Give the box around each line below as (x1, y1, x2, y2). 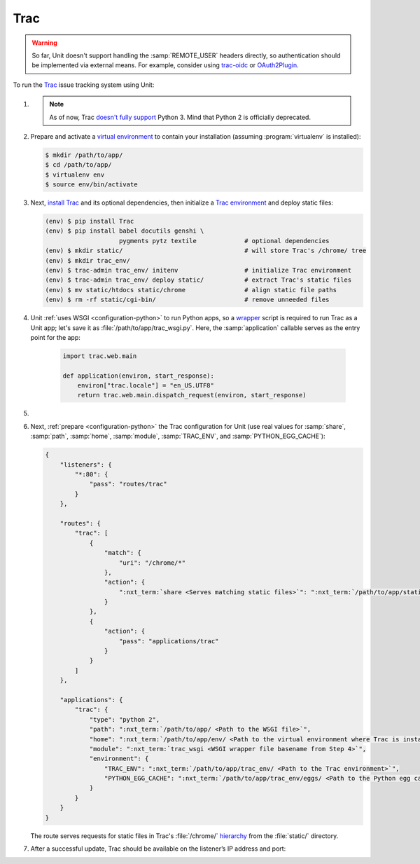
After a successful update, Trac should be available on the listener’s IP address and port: (30, 844, 286, 853)
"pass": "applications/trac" (119, 637, 219, 645)
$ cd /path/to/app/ (45, 161, 112, 169)
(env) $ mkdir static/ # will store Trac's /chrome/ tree (45, 247, 367, 255)
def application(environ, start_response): (62, 371, 215, 380)
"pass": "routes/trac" (89, 480, 167, 488)
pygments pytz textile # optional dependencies (119, 237, 330, 245)
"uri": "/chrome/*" (119, 558, 185, 567)
